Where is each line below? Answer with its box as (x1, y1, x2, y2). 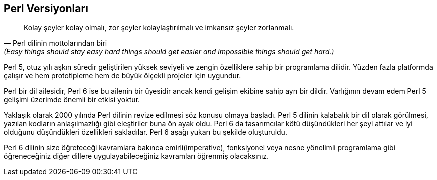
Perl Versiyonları (4, 2, 88, 15)
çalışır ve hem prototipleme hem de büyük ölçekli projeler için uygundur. (4, 71, 241, 80)
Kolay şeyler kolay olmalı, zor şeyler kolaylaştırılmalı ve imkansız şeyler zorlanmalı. (24, 23, 294, 32)
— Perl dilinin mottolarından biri (4, 39, 107, 48)
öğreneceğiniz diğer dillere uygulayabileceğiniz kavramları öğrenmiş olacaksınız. (4, 152, 269, 161)
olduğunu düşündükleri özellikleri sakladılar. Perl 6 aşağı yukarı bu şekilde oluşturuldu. (4, 128, 287, 137)
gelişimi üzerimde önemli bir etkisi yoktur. (4, 95, 140, 104)
